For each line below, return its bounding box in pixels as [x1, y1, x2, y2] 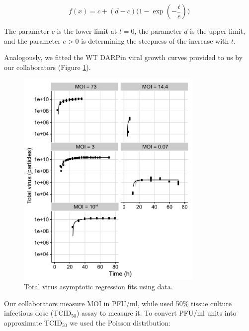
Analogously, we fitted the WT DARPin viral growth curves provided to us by [4, 52, 243, 63]
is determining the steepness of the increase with [81, 35, 229, 46]
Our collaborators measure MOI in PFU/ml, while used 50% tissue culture [4, 298, 232, 308]
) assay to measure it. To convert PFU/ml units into [76, 308, 237, 318]
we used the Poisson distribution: [70, 318, 170, 328]
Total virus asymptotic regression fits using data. [24, 281, 173, 292]
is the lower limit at [57, 26, 117, 36]
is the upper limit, [190, 26, 246, 36]
